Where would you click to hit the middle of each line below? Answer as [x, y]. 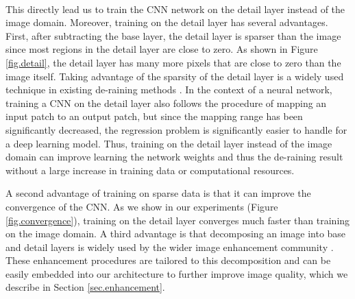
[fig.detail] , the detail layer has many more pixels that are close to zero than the [173, 62]
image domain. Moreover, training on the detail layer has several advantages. [167, 22]
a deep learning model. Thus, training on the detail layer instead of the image [169, 143]
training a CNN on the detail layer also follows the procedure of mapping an [166, 103]
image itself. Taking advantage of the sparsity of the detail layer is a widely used [175, 76]
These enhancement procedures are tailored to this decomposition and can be [168, 260]
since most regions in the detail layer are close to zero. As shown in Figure [162, 49]
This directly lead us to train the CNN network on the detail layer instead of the [175, 9]
